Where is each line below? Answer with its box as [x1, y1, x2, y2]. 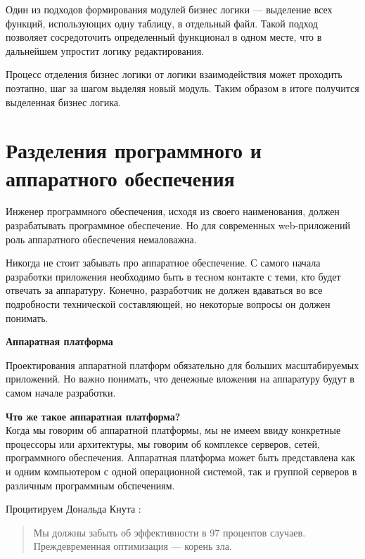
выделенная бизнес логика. [6, 94, 121, 109]
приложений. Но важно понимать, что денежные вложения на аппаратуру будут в [6, 371, 354, 386]
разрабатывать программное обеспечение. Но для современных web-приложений [6, 218, 351, 233]
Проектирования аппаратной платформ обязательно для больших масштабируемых [6, 357, 359, 372]
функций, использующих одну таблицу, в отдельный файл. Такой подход [6, 15, 318, 30]
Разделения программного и [6, 136, 262, 165]
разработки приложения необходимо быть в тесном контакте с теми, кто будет [6, 269, 341, 283]
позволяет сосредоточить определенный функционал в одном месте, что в [6, 30, 322, 44]
